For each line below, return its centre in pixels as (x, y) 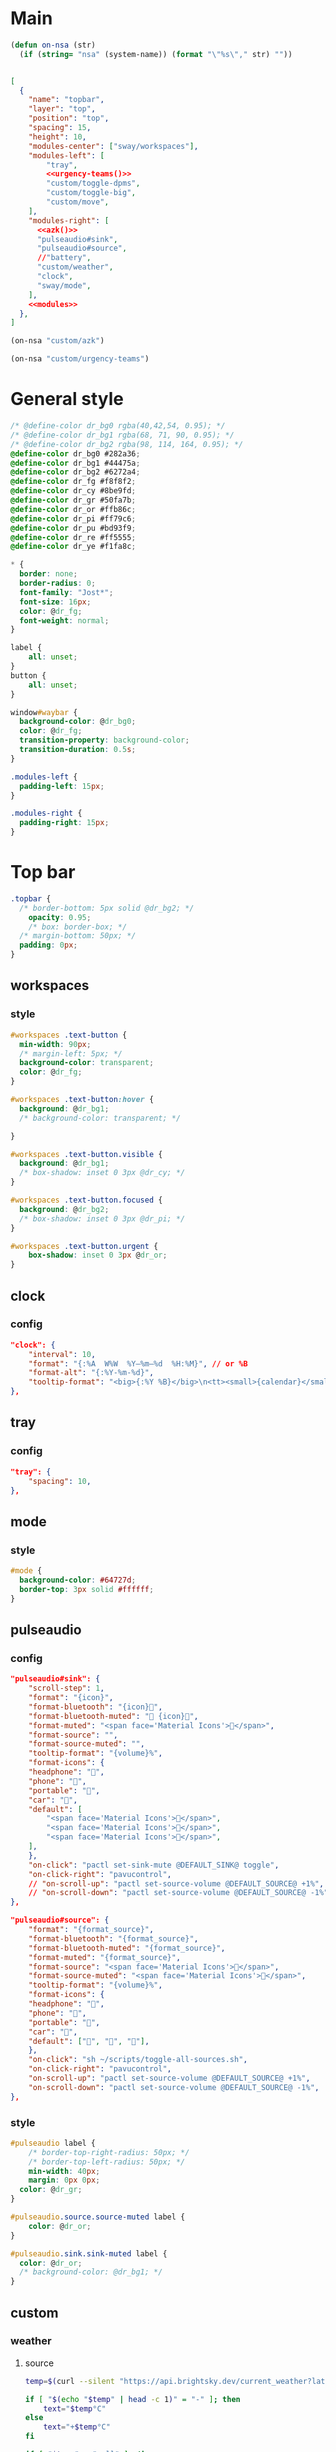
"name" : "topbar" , (66, 100)
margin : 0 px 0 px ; (64, 2180)
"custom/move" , (78, 202)
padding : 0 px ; (48, 945)
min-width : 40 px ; (64, 2171)
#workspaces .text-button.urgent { (84, 1246)
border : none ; (48, 574)
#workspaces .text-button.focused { (86, 1200)
